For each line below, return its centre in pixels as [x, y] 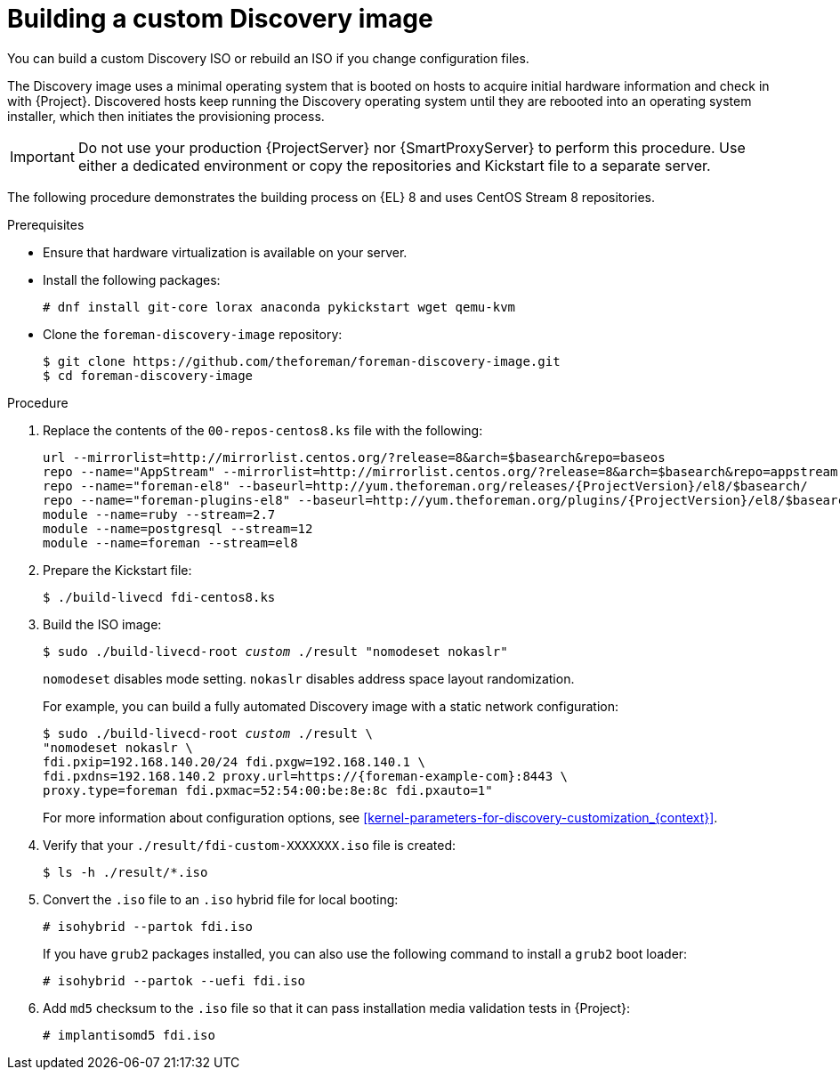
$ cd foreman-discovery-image [148, 375]
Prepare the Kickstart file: [117, 570]
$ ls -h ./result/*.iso [125, 872]
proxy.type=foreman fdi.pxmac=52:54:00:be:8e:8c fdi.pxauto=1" [268, 790]
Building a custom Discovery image [220, 19]
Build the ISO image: [102, 624]
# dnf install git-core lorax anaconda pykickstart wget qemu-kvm [279, 307]
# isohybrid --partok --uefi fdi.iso [174, 980]
